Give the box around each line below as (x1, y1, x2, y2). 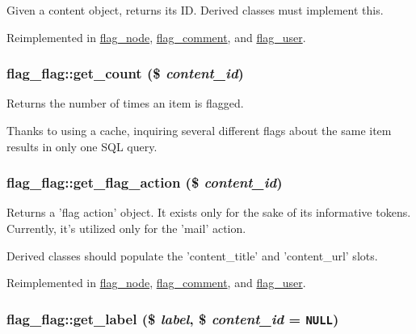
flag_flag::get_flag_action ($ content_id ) (6, 172, 283, 192)
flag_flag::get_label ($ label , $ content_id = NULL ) (6, 308, 339, 328)
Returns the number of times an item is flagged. (6, 95, 244, 112)
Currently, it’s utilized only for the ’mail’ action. (6, 220, 246, 236)
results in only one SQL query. (6, 137, 158, 154)
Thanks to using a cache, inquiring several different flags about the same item (6, 122, 392, 138)
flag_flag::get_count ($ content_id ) (6, 63, 244, 83)
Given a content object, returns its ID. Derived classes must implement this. (6, 2, 384, 18)
